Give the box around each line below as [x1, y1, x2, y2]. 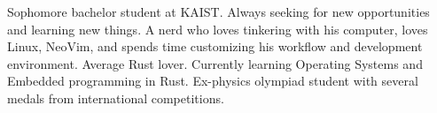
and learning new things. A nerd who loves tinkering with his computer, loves [7, 19, 428, 38]
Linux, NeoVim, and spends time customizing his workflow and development [7, 37, 423, 56]
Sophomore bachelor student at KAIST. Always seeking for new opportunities [7, 3, 430, 20]
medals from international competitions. [7, 88, 224, 107]
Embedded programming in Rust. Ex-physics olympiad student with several [7, 72, 418, 90]
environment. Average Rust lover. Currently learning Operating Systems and [7, 54, 423, 72]
